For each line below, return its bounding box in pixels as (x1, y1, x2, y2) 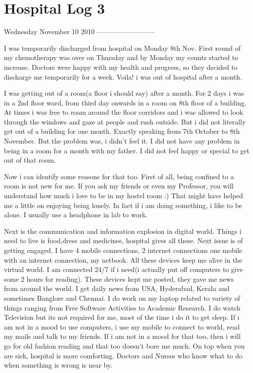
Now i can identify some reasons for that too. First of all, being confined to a (4, 171, 234, 181)
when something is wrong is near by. (4, 360, 113, 370)
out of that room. (4, 155, 56, 165)
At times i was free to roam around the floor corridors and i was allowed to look (4, 107, 243, 117)
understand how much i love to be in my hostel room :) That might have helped (4, 190, 243, 201)
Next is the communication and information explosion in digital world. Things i (4, 226, 242, 236)
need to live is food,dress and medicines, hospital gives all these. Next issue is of (4, 235, 243, 246)
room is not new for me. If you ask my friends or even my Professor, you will (4, 181, 234, 191)
